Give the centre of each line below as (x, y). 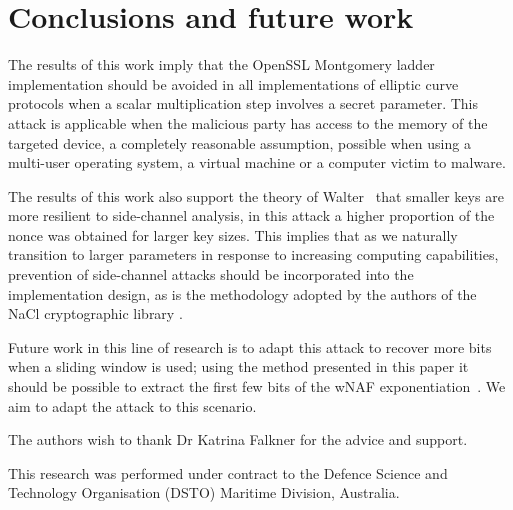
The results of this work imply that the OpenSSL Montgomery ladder (221, 64)
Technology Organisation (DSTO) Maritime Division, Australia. (204, 492)
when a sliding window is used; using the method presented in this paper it (238, 366)
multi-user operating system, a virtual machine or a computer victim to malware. (257, 162)
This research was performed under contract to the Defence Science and (228, 472)
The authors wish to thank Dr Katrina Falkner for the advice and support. (238, 439)
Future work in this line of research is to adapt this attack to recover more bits (250, 346)
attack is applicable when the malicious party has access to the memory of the (248, 122)
